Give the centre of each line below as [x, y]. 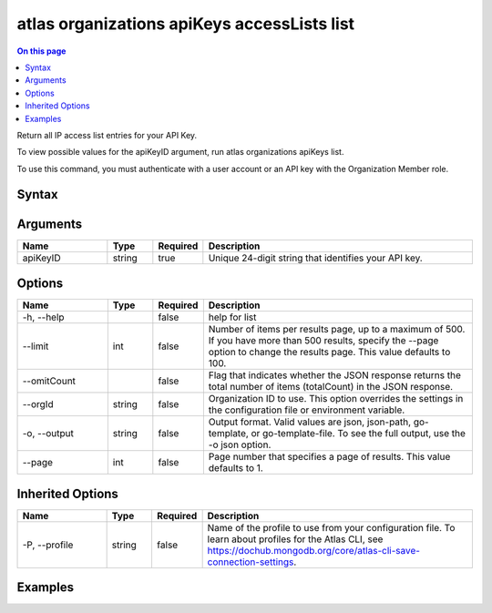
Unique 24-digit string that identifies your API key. [315, 258]
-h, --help [43, 317]
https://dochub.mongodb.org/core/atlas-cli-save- [314, 550]
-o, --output [48, 434]
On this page [41, 51]
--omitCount [49, 381]
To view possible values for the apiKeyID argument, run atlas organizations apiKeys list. [180, 152]
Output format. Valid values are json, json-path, [310, 422]
